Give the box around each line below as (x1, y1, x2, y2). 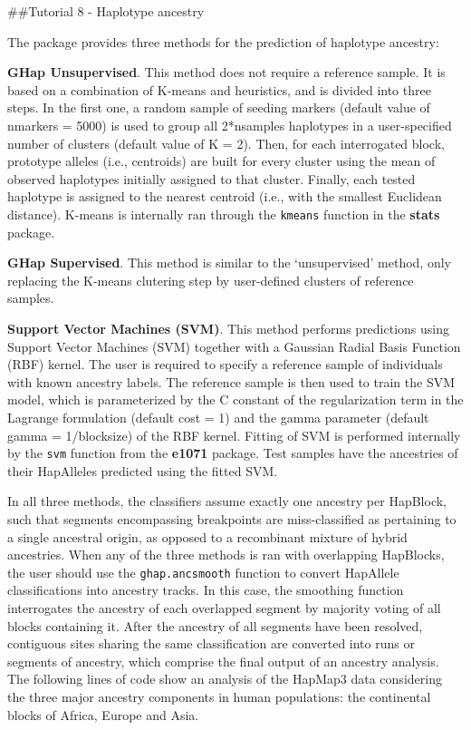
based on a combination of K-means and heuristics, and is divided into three (7, 80, 431, 99)
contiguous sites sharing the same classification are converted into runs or (7, 634, 415, 653)
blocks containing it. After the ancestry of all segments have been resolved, (7, 616, 423, 635)
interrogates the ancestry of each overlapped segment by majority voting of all (7, 599, 441, 617)
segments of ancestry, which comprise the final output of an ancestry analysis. (7, 651, 439, 670)
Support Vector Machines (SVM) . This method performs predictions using (7, 318, 449, 337)
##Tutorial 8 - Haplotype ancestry (7, 2, 205, 20)
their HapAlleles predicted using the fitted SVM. (7, 461, 278, 480)
